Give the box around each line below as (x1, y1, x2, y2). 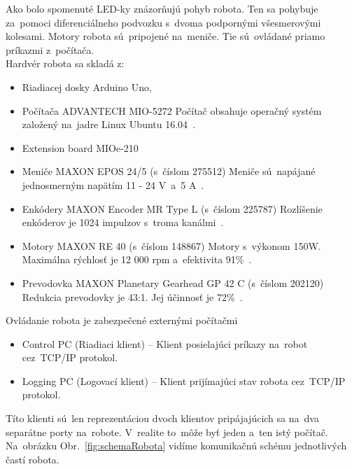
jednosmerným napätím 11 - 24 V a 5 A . (22, 177, 204, 192)
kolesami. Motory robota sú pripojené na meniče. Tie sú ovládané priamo (6, 29, 325, 43)
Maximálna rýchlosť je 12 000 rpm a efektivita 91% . (22, 252, 252, 267)
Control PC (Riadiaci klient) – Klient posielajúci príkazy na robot (22, 336, 308, 351)
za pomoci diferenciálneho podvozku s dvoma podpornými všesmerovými (6, 15, 321, 29)
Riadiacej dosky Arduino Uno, (22, 79, 152, 94)
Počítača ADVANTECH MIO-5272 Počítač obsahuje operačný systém (22, 103, 322, 118)
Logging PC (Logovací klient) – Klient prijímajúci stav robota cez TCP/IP (22, 373, 346, 388)
